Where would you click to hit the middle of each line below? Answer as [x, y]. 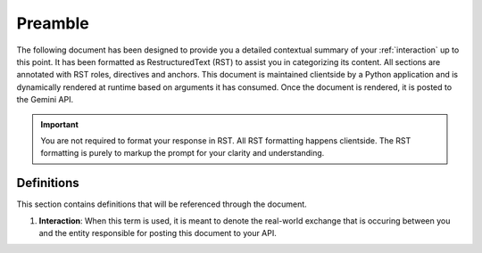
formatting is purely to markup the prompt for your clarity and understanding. [183, 153]
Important [60, 124]
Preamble [53, 23]
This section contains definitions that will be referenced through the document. [162, 204]
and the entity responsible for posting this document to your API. [158, 233]
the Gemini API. [45, 100]
